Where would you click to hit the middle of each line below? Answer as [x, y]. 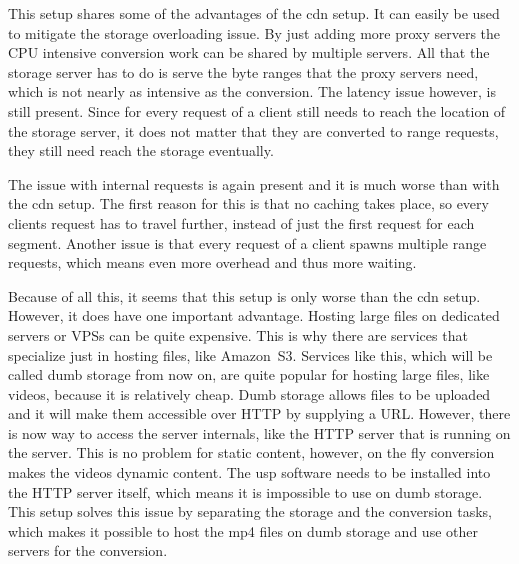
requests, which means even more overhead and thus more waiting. [212, 262]
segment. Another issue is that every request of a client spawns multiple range [247, 242]
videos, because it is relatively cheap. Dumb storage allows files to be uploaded [249, 393]
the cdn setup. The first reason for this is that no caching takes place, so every [248, 203]
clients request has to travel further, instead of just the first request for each [241, 222]
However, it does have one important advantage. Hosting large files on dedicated [254, 315]
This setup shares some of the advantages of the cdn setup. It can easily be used [254, 13]
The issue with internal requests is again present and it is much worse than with [254, 183]
